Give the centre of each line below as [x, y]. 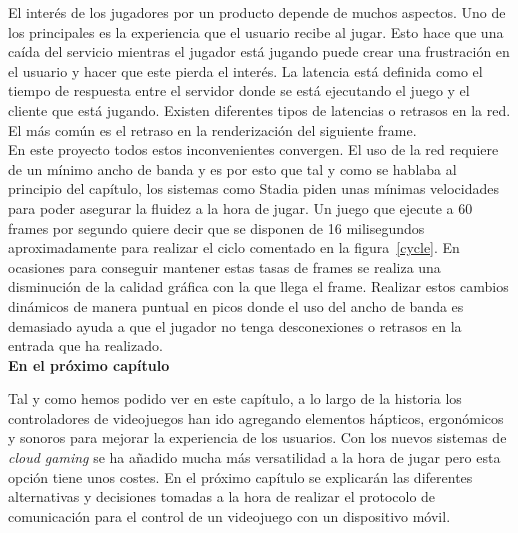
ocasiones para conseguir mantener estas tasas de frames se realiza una [224, 266]
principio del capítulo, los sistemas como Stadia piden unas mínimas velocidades [253, 188]
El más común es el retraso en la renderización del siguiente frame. [212, 129]
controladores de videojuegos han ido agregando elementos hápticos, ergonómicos [256, 417]
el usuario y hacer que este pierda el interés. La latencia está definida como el [245, 70]
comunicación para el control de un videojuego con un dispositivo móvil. [229, 515]
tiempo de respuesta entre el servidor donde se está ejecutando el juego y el [239, 90]
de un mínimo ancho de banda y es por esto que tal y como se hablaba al [232, 168]
